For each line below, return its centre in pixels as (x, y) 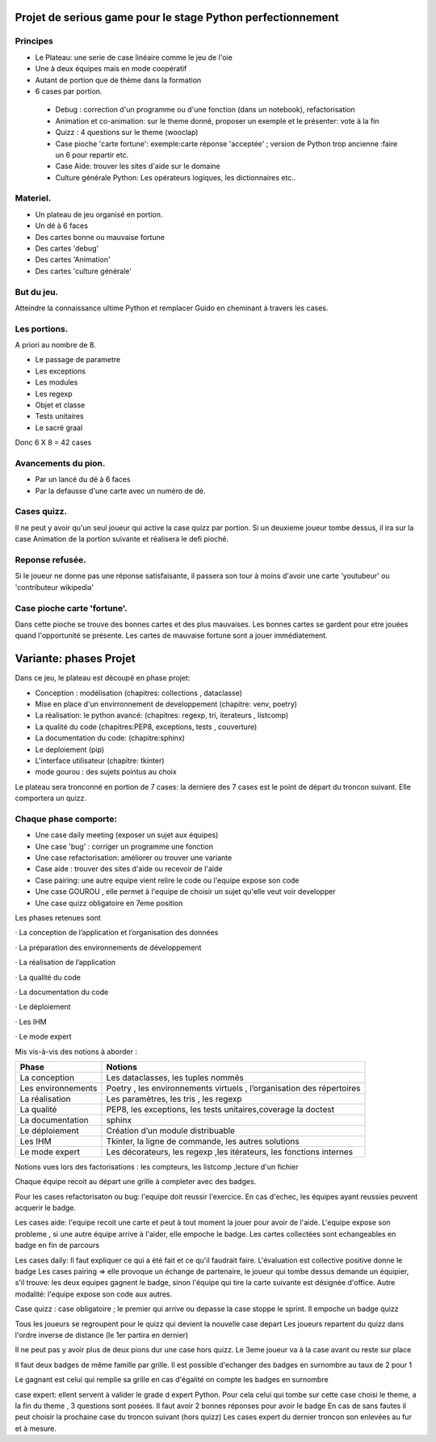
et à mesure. (36, 1428)
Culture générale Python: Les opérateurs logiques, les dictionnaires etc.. (176, 177)
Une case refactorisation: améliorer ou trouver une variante (134, 858)
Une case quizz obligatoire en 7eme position (109, 903)
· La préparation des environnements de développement (108, 947)
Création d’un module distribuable (171, 1130)
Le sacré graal (59, 428)
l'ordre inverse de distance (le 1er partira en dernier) (102, 1334)
